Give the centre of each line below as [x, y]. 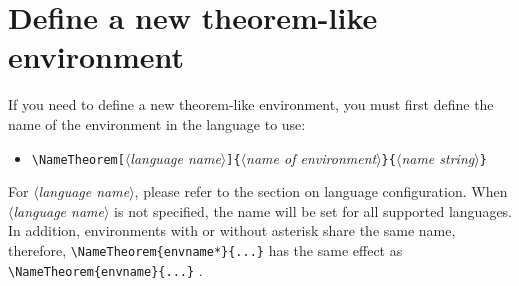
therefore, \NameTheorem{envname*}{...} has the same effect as [205, 249]
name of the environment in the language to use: [157, 123]
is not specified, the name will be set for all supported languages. [313, 210]
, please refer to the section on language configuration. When [321, 191]
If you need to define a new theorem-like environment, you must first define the [251, 104]
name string [438, 157]
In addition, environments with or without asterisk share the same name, [232, 230]
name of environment [311, 157]
